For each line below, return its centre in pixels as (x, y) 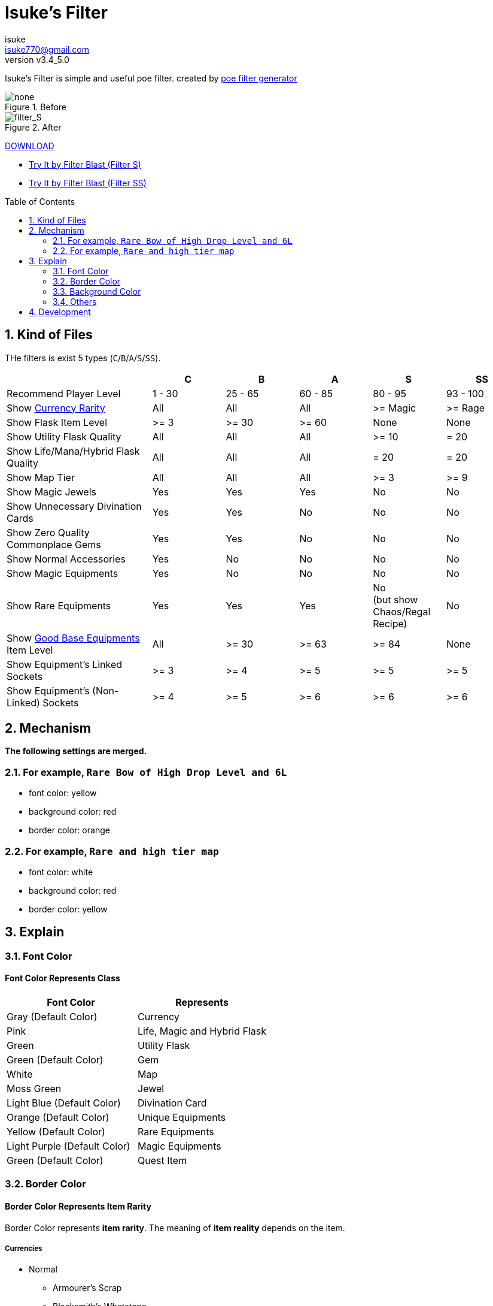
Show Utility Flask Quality (64, 436)
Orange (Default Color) (58, 1117)
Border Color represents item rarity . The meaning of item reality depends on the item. (175, 1228)
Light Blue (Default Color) (64, 1103)
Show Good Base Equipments (73, 638)
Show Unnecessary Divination (74, 506)
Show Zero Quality (48, 532)
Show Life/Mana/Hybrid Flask (73, 451)
